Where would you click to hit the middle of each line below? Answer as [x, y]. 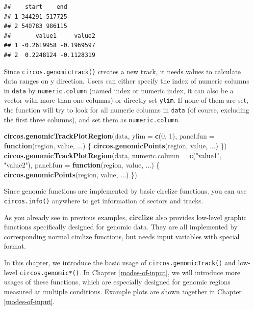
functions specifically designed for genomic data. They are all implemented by [121, 227]
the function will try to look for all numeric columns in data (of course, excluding [127, 110]
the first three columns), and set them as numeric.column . [92, 119]
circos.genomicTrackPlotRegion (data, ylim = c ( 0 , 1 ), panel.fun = [109, 136]
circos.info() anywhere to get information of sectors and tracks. [104, 200]
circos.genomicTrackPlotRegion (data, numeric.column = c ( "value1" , [113, 155]
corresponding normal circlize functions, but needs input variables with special [122, 236]
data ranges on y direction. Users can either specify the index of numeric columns [127, 81]
